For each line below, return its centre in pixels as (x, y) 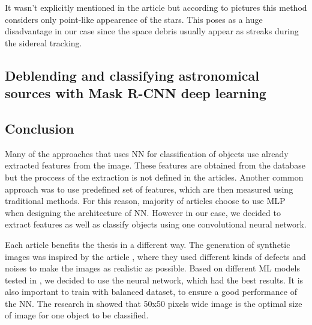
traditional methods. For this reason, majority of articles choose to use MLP (145, 201)
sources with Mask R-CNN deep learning (136, 93)
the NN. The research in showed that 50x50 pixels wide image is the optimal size (154, 303)
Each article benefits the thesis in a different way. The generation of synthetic (148, 244)
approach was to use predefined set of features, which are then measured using (149, 189)
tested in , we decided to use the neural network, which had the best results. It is (154, 280)
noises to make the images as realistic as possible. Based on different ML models (152, 268)
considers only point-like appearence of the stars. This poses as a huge (134, 19)
